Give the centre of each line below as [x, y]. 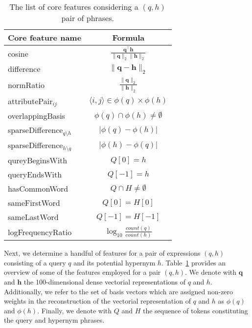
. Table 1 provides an [194, 262]
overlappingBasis [36, 116]
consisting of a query [35, 262]
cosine [18, 53]
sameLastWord [33, 217]
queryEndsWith [35, 175]
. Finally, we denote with [75, 310]
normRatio [26, 85]
